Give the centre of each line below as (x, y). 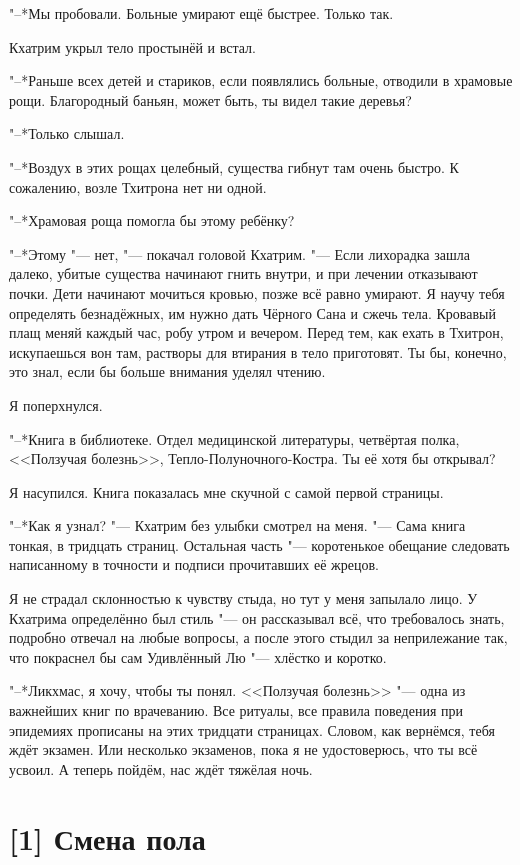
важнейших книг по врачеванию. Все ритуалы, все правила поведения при (236, 710)
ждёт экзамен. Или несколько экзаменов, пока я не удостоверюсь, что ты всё (243, 749)
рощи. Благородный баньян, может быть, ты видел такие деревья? (210, 99)
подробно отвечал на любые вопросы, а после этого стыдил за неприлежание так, (258, 637)
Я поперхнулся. (56, 404)
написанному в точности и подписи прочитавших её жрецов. (194, 564)
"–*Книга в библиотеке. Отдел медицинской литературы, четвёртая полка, (234, 438)
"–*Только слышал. (67, 133)
